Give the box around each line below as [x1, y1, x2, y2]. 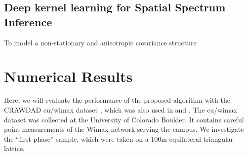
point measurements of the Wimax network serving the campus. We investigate [4, 124, 244, 134]
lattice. [4, 143, 25, 154]
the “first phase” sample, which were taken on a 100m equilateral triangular [4, 133, 234, 144]
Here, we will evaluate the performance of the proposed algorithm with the [4, 95, 230, 105]
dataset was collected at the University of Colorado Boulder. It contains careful [4, 114, 244, 124]
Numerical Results [4, 66, 133, 86]
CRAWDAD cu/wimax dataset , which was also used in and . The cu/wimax [4, 104, 238, 115]
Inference [4, 14, 52, 29]
